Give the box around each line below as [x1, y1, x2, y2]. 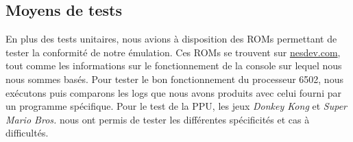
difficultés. [5, 126, 49, 140]
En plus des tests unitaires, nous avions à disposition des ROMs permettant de [5, 32, 337, 46]
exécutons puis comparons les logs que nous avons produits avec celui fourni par [5, 85, 341, 99]
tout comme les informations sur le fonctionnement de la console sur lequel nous [5, 58, 342, 73]
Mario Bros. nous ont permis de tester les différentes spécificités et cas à [5, 112, 310, 126]
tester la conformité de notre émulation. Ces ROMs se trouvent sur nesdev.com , [5, 45, 341, 59]
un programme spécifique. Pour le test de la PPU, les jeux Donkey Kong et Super [5, 99, 348, 113]
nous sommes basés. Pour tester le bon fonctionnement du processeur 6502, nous [5, 71, 343, 86]
